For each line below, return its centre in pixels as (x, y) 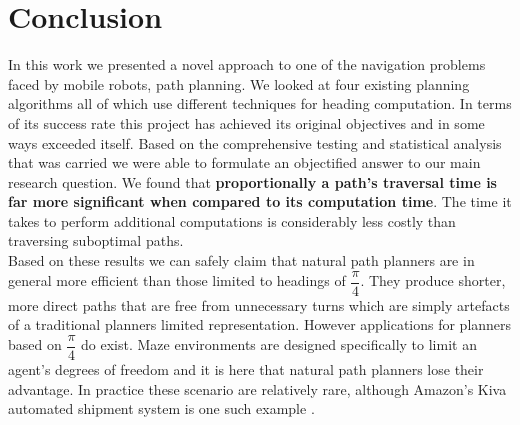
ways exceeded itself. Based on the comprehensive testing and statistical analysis (255, 142)
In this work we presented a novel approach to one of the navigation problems (247, 64)
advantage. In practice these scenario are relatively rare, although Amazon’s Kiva (257, 388)
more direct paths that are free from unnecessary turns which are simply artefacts (259, 304)
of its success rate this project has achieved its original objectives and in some (246, 122)
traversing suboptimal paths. (96, 240)
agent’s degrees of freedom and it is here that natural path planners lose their (246, 368)
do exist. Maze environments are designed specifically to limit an (279, 344)
